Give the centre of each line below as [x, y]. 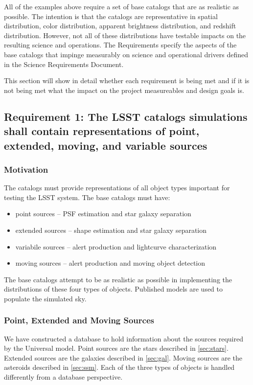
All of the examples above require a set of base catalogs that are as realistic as [122, 6]
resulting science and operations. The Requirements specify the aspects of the [120, 45]
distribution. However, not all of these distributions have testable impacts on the [125, 35]
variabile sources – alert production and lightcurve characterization [116, 246]
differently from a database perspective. [63, 377]
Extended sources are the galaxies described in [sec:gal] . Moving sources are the [123, 357]
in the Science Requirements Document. [64, 64]
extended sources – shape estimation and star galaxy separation [111, 230]
